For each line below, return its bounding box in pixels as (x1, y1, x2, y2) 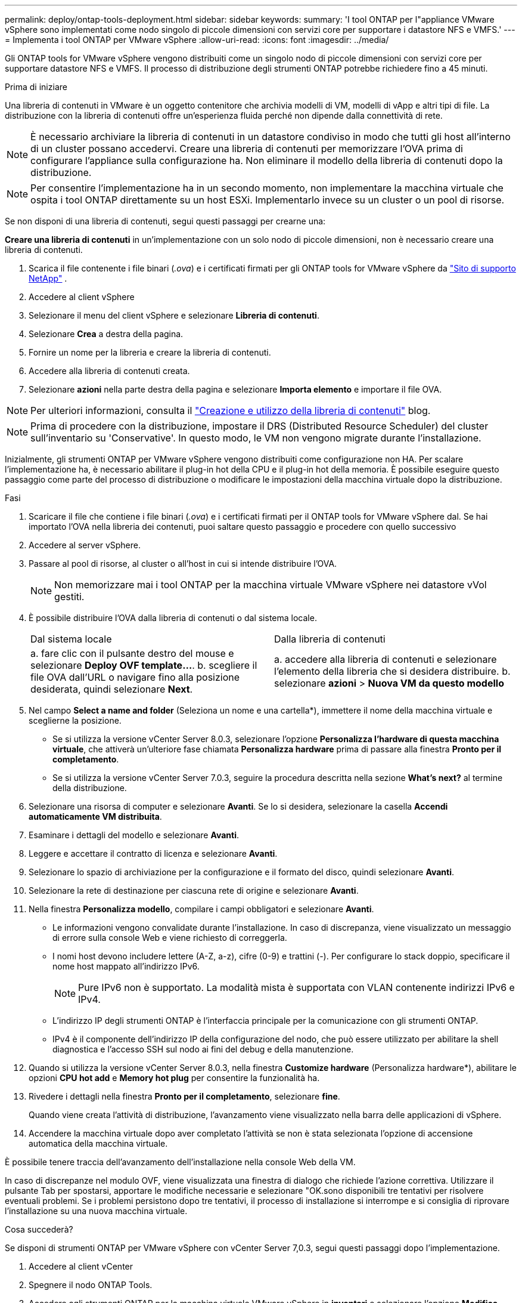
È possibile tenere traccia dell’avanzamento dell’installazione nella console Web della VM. (5, 1157, 356, 1167)
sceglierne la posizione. (29, 715, 122, 725)
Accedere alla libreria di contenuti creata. (29, 366, 190, 376)
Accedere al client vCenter (29, 1261, 133, 1271)
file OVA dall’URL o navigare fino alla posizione (30, 671, 240, 683)
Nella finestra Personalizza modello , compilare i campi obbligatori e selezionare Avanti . (29, 904, 374, 914)
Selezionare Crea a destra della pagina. (29, 329, 184, 339)
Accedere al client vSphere (29, 292, 135, 302)
